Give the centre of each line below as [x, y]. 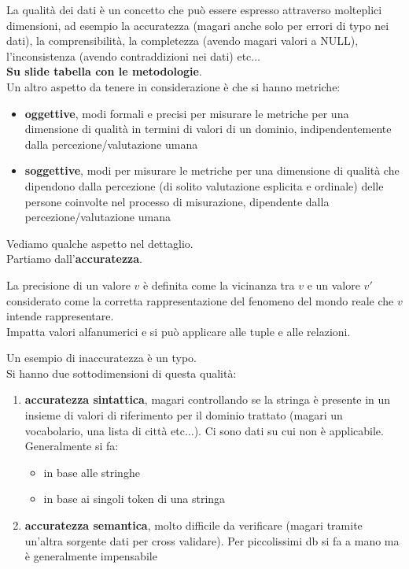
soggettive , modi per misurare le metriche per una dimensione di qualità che [212, 170]
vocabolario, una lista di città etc [105, 430]
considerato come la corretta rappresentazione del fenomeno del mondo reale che [200, 300]
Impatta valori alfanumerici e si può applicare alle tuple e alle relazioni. [179, 331]
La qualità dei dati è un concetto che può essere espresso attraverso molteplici [194, 9]
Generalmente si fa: [72, 446]
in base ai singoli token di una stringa [134, 499]
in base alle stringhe [92, 472]
